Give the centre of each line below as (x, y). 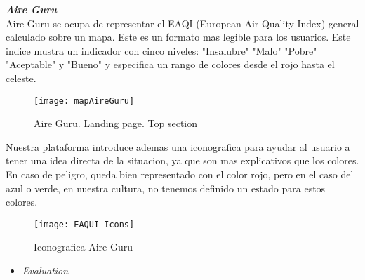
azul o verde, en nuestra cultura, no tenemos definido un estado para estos (166, 188)
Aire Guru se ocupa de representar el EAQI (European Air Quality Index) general (182, 23)
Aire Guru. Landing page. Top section (116, 123)
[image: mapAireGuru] (84, 101)
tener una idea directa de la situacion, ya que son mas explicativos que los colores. (182, 160)
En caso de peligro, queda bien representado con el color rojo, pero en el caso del (180, 174)
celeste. (21, 78)
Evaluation (45, 271)
